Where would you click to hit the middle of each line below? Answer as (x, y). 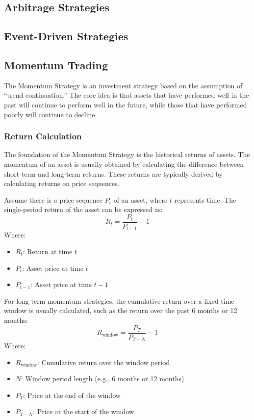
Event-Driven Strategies (66, 36)
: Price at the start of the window (83, 411)
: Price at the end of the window (72, 395)
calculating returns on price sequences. (62, 183)
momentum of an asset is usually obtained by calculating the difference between (124, 164)
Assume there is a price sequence (53, 199)
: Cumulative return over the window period (103, 362)
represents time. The (205, 199)
